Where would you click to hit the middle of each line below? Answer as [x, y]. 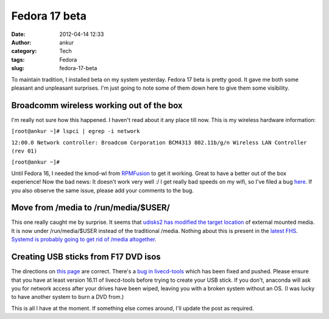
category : [24, 51]
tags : [18, 59]
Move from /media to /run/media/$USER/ [90, 208]
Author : [21, 42]
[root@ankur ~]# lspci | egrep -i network [76, 131]
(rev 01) [24, 151]
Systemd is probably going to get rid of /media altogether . [84, 239]
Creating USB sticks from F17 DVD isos [86, 257]
